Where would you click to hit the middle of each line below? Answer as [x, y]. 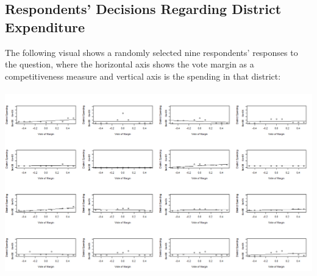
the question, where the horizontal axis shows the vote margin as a [130, 64]
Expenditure [45, 26]
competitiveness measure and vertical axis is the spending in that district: [143, 76]
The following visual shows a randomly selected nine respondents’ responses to [151, 52]
